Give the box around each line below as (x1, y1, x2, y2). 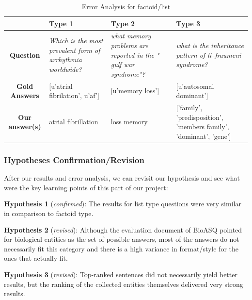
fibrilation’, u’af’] (49, 90, 99, 100)
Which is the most (49, 35, 103, 46)
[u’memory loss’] (110, 85, 159, 96)
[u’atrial (49, 81, 73, 91)
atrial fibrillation (49, 117, 98, 127)
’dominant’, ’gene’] (176, 131, 231, 141)
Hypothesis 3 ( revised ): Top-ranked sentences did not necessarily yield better (4, 269, 237, 279)
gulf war (110, 59, 135, 69)
